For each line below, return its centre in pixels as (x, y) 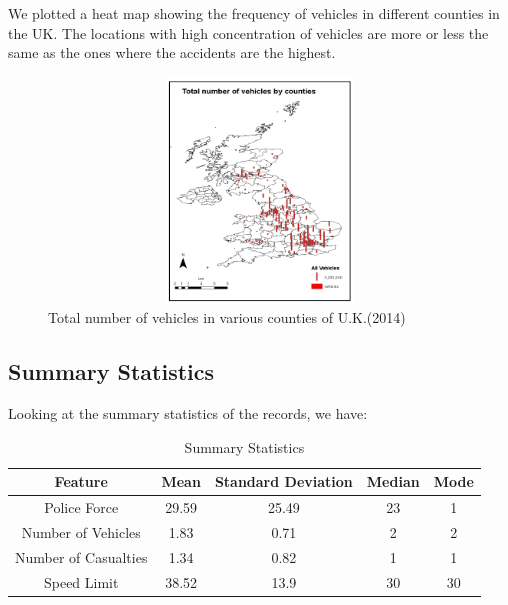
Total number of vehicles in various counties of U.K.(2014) (227, 317)
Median (393, 481)
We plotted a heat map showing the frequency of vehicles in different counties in (254, 13)
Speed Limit (81, 581)
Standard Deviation (283, 481)
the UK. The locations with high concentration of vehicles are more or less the (248, 32)
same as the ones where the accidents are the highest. (172, 52)
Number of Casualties (81, 556)
